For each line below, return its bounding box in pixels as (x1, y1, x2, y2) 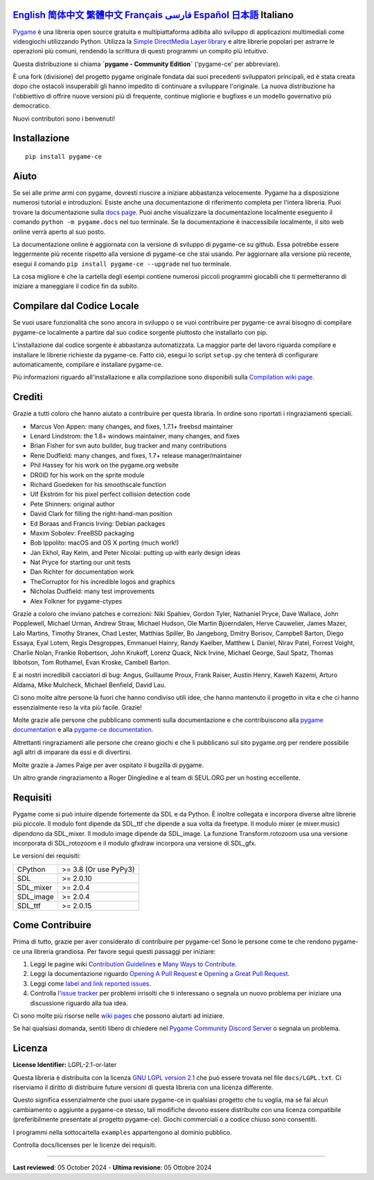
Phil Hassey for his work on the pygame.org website (30, 461, 179, 470)
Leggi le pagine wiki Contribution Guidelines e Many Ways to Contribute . (30, 960, 237, 968)
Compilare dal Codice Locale (12, 300, 139, 312)
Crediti (12, 391, 43, 403)
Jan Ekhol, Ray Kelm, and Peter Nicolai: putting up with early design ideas (30, 548, 241, 556)
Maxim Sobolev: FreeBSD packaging (30, 529, 134, 537)
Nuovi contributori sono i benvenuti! (12, 114, 116, 123)
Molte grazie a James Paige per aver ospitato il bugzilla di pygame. (12, 760, 204, 769)
